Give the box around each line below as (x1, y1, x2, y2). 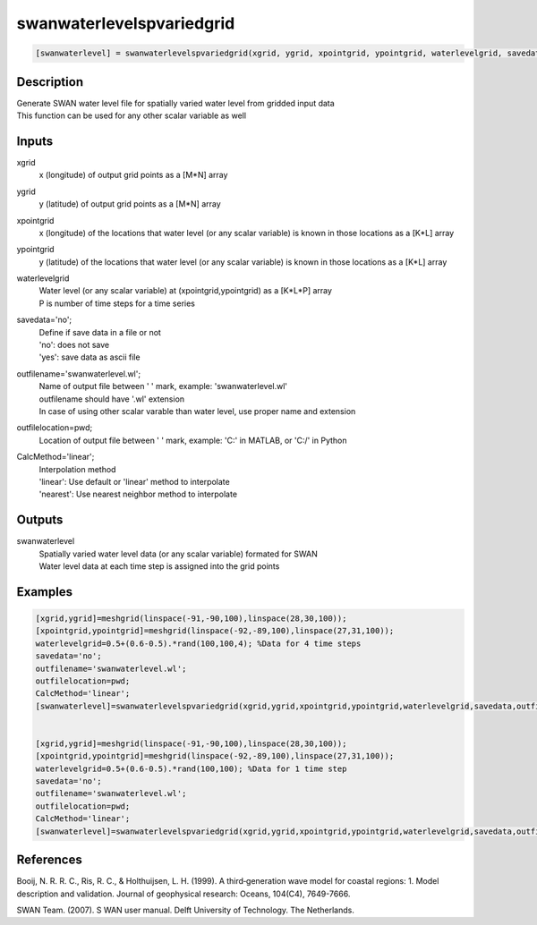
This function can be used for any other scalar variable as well (16, 110, 246, 121)
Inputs (16, 133, 54, 149)
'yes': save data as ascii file (38, 352, 141, 362)
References (16, 853, 82, 868)
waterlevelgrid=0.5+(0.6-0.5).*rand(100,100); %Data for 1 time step (35, 763, 347, 774)
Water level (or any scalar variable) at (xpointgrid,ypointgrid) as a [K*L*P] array (38, 285, 333, 296)
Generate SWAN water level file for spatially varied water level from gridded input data (16, 98, 335, 108)
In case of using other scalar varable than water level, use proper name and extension (38, 405, 356, 416)
